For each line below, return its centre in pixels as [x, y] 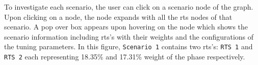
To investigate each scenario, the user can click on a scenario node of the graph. [129, 7]
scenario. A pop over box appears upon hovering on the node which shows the [126, 27]
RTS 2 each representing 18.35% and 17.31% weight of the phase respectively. [125, 57]
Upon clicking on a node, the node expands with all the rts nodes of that [118, 17]
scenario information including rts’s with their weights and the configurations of [129, 36]
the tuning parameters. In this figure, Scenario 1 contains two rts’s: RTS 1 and [128, 46]
